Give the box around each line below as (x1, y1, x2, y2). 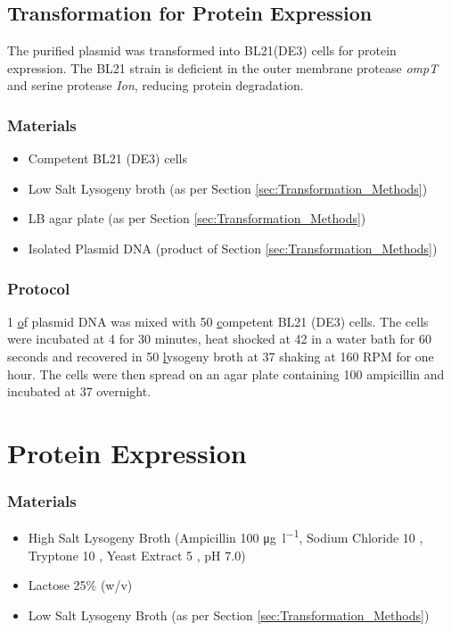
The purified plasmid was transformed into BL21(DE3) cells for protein (7, 41, 397, 60)
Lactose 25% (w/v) (28, 576, 133, 594)
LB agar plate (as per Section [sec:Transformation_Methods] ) (28, 209, 366, 228)
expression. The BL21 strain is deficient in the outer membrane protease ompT (7, 58, 439, 77)
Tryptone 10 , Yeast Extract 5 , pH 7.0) (28, 545, 246, 564)
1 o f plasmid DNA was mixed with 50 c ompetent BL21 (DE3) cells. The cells (7, 311, 429, 330)
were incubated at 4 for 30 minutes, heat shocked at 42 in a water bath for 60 (7, 329, 431, 348)
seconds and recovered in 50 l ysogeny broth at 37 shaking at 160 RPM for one (7, 346, 434, 365)
